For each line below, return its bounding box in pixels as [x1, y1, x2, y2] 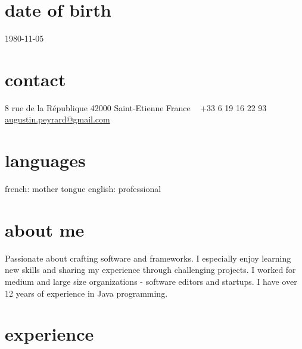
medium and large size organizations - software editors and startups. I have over [5, 275, 297, 288]
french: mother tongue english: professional [5, 183, 161, 195]
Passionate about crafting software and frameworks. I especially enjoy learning [5, 251, 291, 264]
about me [5, 217, 85, 241]
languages [5, 148, 86, 172]
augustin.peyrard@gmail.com [5, 113, 110, 125]
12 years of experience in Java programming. [5, 287, 168, 299]
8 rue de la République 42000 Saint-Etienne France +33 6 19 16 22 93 [5, 101, 267, 114]
